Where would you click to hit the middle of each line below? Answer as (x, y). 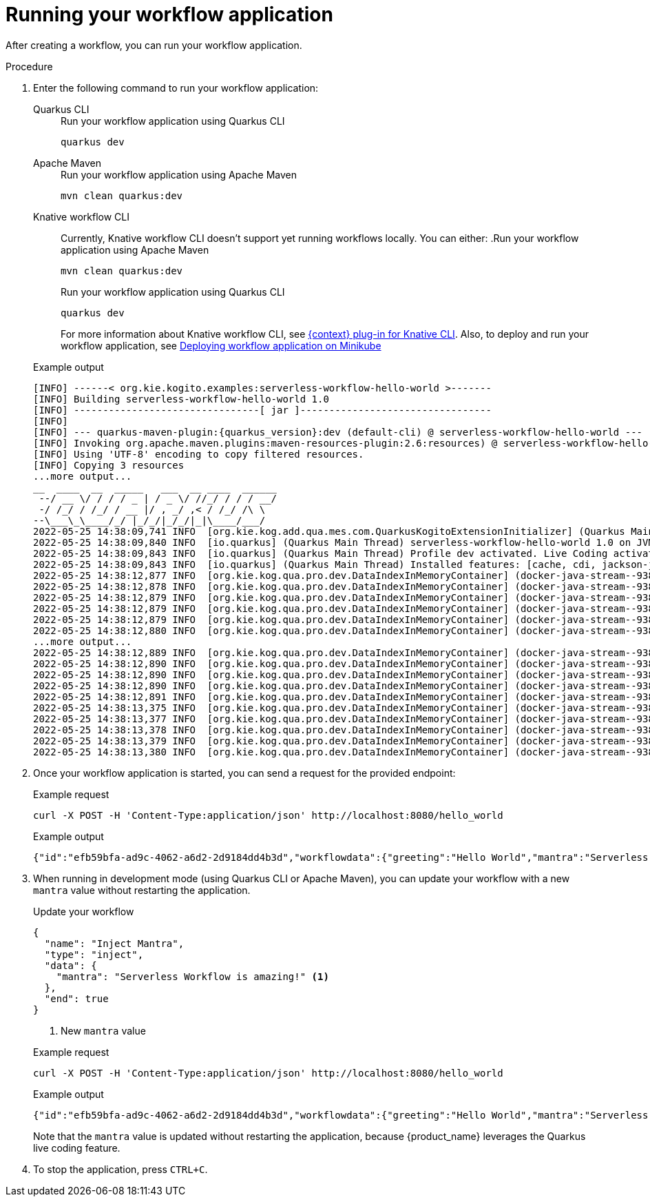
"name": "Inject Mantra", (114, 943)
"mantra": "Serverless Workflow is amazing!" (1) (192, 976)
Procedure (29, 66)
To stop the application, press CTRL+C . (120, 1169)
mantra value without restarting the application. (142, 890)
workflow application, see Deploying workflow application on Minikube (221, 345)
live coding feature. (77, 1148)
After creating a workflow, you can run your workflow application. (154, 45)
